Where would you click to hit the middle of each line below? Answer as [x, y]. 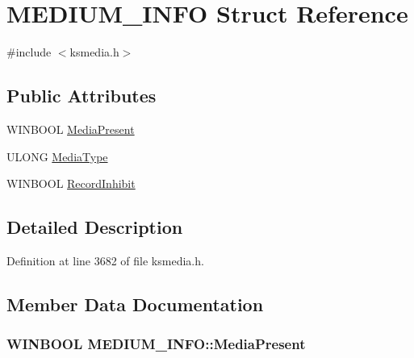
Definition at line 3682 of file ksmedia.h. [105, 260]
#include [29, 52]
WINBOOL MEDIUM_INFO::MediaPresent [156, 344]
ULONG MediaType [57, 156]
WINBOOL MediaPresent [71, 129]
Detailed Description [95, 227]
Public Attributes [82, 96]
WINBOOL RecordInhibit [71, 183]
